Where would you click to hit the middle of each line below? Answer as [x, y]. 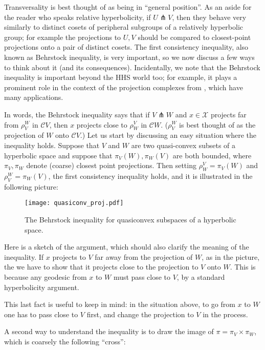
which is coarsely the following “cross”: [65, 341]
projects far [228, 114]
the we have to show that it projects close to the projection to [101, 267]
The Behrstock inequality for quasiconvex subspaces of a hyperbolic [130, 219]
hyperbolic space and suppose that [58, 155]
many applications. [34, 97]
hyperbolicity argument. [42, 287]
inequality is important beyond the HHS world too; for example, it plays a [121, 77]
